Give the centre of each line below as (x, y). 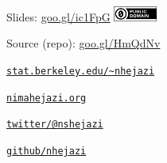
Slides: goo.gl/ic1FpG (58, 16)
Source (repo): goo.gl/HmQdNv (83, 43)
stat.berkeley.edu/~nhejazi (81, 72)
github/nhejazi (47, 152)
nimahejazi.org (47, 98)
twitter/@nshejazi (55, 125)
